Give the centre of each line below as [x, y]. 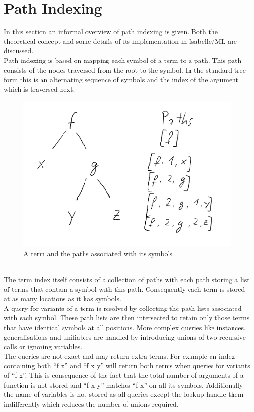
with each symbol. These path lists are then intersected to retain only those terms [127, 318]
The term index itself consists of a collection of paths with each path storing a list [127, 279]
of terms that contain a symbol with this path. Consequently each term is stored [125, 289]
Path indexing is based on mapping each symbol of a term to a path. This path [123, 60]
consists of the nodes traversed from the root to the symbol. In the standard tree [125, 70]
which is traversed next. [40, 89]
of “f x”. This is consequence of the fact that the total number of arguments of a [124, 375]
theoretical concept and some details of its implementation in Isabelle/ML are [120, 41]
